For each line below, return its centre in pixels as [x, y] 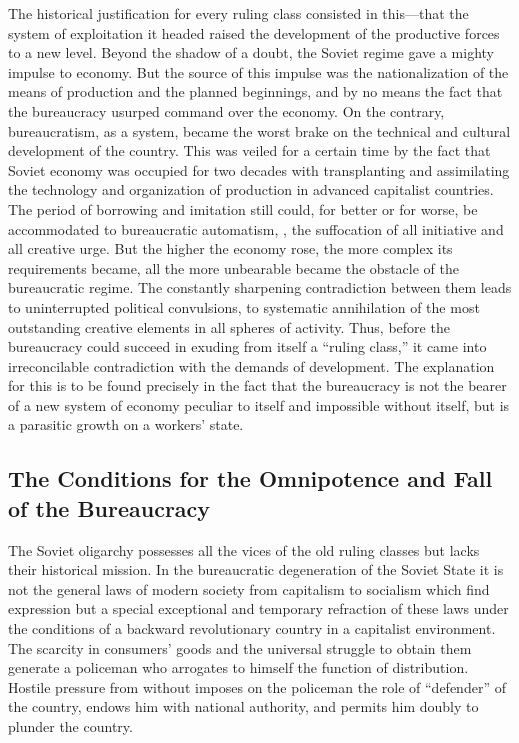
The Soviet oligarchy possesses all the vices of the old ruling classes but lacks [244, 549]
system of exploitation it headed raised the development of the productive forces [254, 32]
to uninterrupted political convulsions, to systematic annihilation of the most [244, 306]
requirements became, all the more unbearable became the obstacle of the [233, 267]
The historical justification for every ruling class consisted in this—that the [238, 13]
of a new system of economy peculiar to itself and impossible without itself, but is [259, 404]
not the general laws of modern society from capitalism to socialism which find [249, 588]
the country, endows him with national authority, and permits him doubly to [243, 706]
